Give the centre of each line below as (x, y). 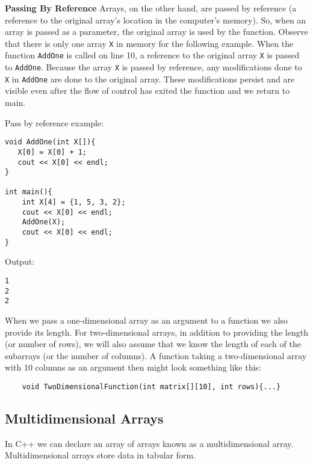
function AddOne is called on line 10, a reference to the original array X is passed (152, 55)
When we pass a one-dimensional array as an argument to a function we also (146, 320)
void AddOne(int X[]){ (50, 142)
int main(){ (29, 192)
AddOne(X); (44, 222)
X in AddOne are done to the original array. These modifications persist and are (150, 79)
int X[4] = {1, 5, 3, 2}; (74, 202)
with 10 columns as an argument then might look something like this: (133, 367)
